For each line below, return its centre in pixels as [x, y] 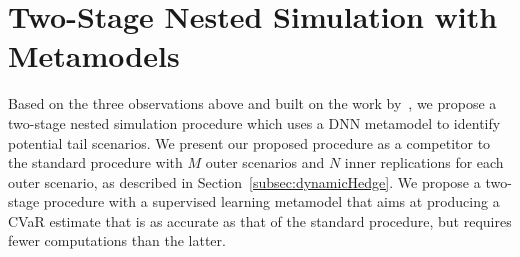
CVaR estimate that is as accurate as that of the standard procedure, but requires [260, 220]
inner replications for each [424, 162]
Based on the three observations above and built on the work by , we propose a [252, 103]
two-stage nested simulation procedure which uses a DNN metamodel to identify [254, 122]
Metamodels [94, 55]
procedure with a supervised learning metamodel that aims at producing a [271, 201]
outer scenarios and [265, 162]
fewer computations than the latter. [117, 240]
